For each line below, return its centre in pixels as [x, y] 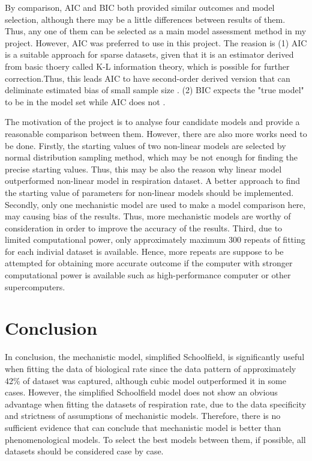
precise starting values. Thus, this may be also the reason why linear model [143, 169]
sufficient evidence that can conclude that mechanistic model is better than [143, 427]
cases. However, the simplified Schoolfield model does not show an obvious [141, 392]
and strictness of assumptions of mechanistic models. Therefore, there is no [143, 416]
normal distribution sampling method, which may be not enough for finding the [151, 157]
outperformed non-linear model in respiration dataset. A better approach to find [153, 181]
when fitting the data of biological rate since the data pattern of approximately [151, 368]
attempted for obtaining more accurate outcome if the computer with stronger [149, 263]
